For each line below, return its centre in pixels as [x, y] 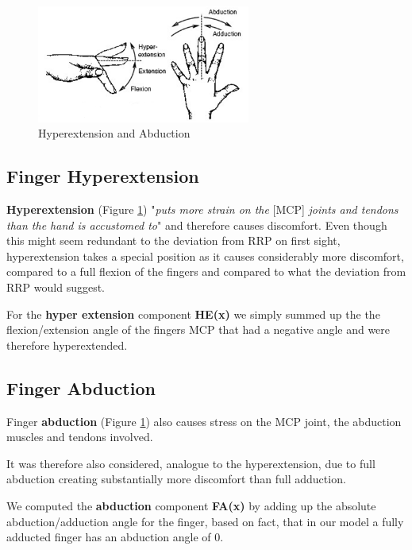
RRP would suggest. [56, 287]
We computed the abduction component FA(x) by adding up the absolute [191, 505]
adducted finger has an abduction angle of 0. [115, 537]
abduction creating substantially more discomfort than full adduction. [176, 479]
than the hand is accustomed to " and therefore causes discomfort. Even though [197, 225]
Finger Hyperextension [103, 176]
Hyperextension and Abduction [114, 133]
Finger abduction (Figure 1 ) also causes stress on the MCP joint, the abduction [204, 421]
